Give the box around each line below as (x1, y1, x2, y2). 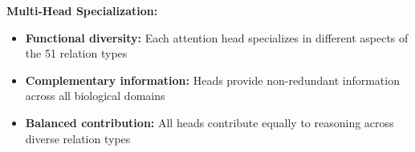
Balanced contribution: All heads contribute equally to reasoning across (25, 114, 394, 130)
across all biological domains (25, 87, 165, 104)
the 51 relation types (25, 45, 128, 62)
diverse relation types (25, 130, 131, 146)
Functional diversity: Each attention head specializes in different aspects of (25, 29, 409, 46)
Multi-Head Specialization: (6, 2, 158, 18)
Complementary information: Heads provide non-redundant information (25, 71, 400, 88)
